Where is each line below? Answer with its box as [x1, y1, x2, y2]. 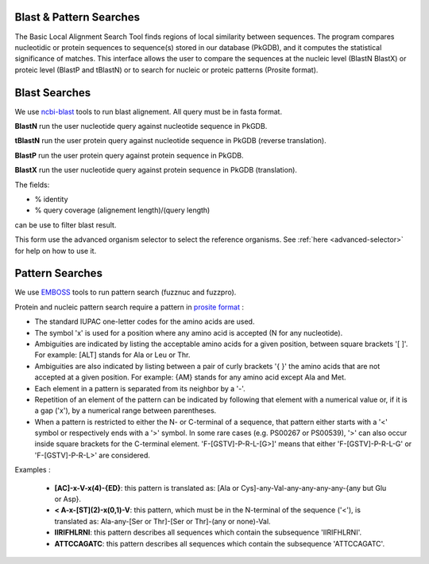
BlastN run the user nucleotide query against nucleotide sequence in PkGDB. [14, 121, 268, 130]
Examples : [14, 465, 51, 475]
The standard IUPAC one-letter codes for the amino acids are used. [34, 317, 255, 326]
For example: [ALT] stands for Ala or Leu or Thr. [34, 350, 191, 360]
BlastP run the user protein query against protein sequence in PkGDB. [14, 150, 244, 160]
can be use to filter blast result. [14, 220, 117, 230]
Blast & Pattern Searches [14, 10, 141, 24]
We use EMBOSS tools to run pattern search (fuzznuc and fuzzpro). [14, 287, 237, 298]
